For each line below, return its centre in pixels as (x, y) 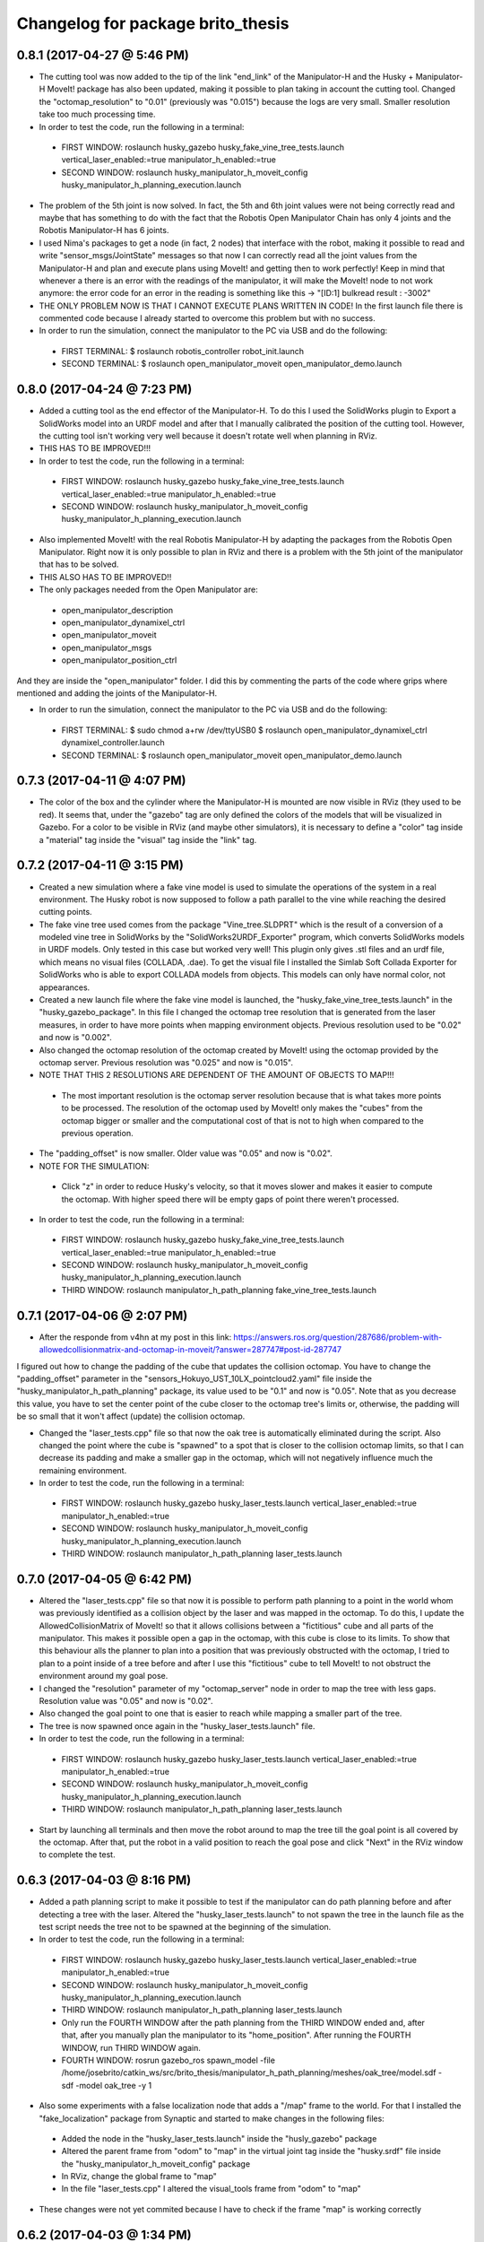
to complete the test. (77, 1855)
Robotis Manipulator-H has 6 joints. (104, 230)
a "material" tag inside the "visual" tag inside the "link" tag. (148, 839)
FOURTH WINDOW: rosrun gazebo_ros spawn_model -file (168, 2060)
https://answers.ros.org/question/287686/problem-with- (338, 1337)
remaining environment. (83, 1470)
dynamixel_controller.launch (113, 743)
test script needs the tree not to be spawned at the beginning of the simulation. (185, 1927)
